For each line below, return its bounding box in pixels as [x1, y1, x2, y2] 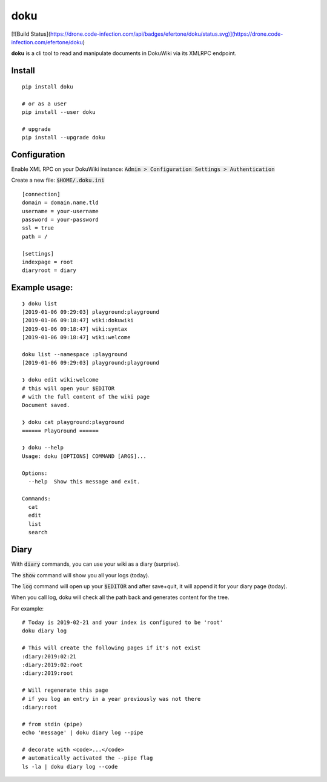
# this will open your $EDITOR [22, 385, 115, 392]
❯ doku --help [22, 444, 64, 451]
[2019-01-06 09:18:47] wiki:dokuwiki [22, 317, 134, 324]
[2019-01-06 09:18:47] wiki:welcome [22, 334, 131, 341]
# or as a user [22, 100, 67, 107]
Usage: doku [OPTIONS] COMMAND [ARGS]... [22, 452, 147, 460]
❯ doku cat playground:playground [22, 419, 124, 426]
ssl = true [22, 225, 54, 231]
